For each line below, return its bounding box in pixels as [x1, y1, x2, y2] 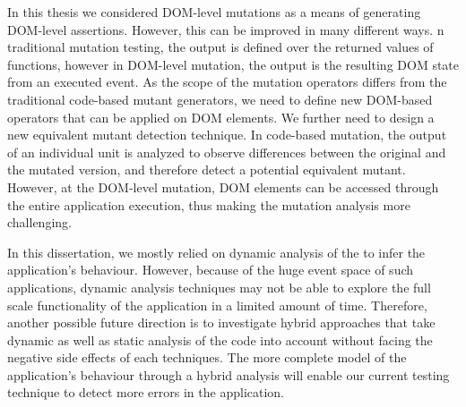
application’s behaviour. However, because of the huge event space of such [7, 260, 414, 279]
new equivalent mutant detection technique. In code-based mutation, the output [7, 125, 447, 144]
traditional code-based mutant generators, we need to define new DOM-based [7, 89, 433, 108]
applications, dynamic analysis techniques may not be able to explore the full [7, 277, 431, 296]
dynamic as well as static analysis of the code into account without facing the [7, 330, 433, 349]
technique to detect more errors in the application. [7, 383, 285, 402]
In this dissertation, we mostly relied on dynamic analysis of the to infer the [7, 242, 426, 261]
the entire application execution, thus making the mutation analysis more [7, 195, 410, 214]
